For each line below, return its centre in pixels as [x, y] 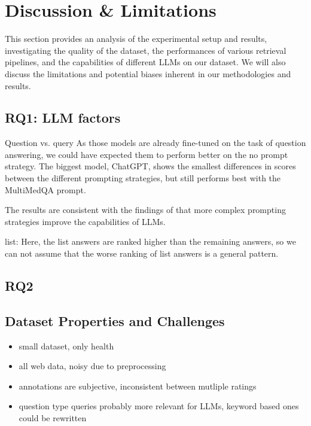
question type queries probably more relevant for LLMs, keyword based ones [159, 406]
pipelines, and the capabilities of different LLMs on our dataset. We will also [145, 62]
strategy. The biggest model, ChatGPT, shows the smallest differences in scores [150, 166]
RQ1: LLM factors [63, 118]
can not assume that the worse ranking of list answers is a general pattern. [142, 253]
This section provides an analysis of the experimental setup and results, [136, 39]
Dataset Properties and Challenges [115, 320]
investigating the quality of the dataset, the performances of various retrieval [146, 50]
